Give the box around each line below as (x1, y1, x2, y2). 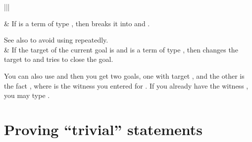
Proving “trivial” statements (4, 119, 203, 139)
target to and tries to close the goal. (4, 54, 113, 64)
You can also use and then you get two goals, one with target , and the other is (4, 70, 245, 81)
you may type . (4, 90, 50, 100)
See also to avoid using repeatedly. (4, 35, 108, 45)
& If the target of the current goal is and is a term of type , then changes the (4, 44, 238, 54)
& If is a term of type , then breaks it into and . (4, 18, 150, 28)
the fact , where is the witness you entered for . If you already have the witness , (4, 80, 249, 91)
